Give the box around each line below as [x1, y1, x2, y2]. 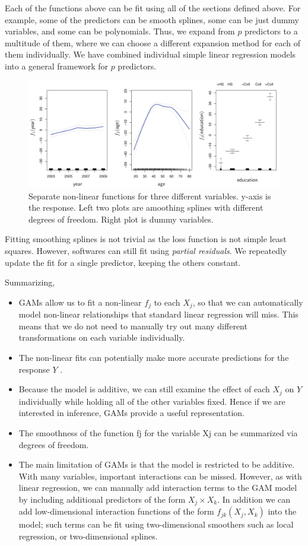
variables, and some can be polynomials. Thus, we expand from [5, 25, 235, 37]
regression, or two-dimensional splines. [18, 529, 158, 542]
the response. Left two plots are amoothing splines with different [28, 201, 263, 214]
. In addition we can [217, 493, 291, 505]
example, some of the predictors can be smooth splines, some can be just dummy [5, 13, 300, 26]
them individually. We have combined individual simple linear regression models [5, 48, 296, 61]
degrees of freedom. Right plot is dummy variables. [28, 212, 214, 225]
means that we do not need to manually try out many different [18, 319, 247, 332]
